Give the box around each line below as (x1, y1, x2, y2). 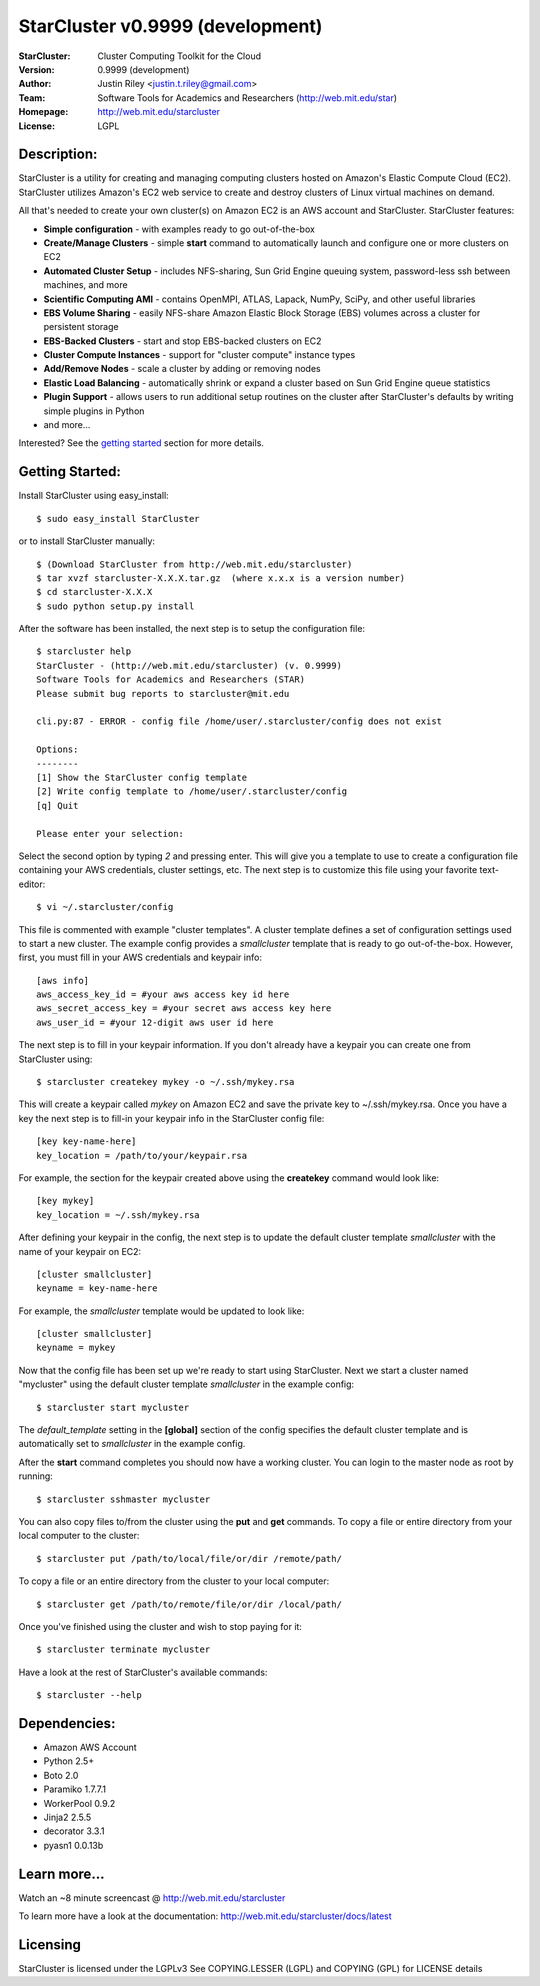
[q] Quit (36, 800, 79, 811)
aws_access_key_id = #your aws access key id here (36, 989, 290, 1000)
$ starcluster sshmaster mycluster (36, 1493, 211, 1505)
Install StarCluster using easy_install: (18, 490, 169, 502)
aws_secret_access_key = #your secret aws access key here (36, 1003, 332, 1014)
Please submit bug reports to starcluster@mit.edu (36, 688, 290, 699)
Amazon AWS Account (43, 1741, 137, 1754)
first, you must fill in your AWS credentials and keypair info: (18, 951, 262, 964)
